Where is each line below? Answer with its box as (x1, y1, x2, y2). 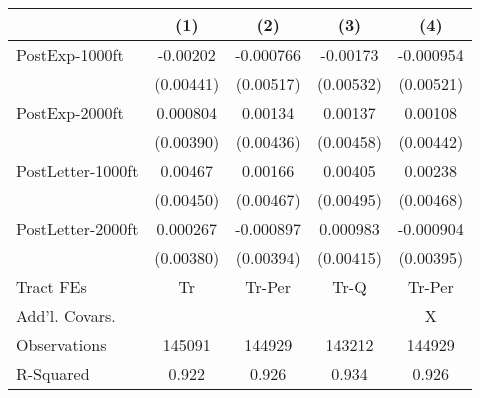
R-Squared (16, 362, 90, 385)
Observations (16, 333, 107, 356)
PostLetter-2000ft (16, 217, 139, 240)
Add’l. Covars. (16, 304, 116, 327)
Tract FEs (16, 275, 87, 298)
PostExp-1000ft (16, 43, 124, 66)
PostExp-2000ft (16, 101, 124, 124)
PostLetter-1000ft (16, 159, 139, 182)
